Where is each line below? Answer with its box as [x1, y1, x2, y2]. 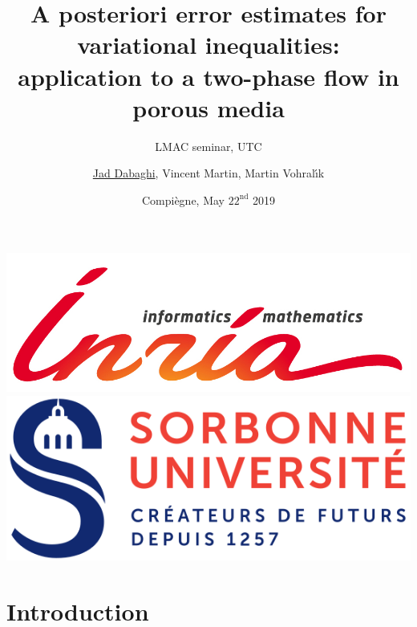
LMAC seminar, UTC [155, 137, 262, 154]
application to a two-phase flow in [18, 59, 399, 92]
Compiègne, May [141, 191, 225, 208]
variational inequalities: [77, 28, 340, 61]
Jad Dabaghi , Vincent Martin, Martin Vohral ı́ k [92, 165, 325, 181]
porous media [132, 91, 285, 124]
